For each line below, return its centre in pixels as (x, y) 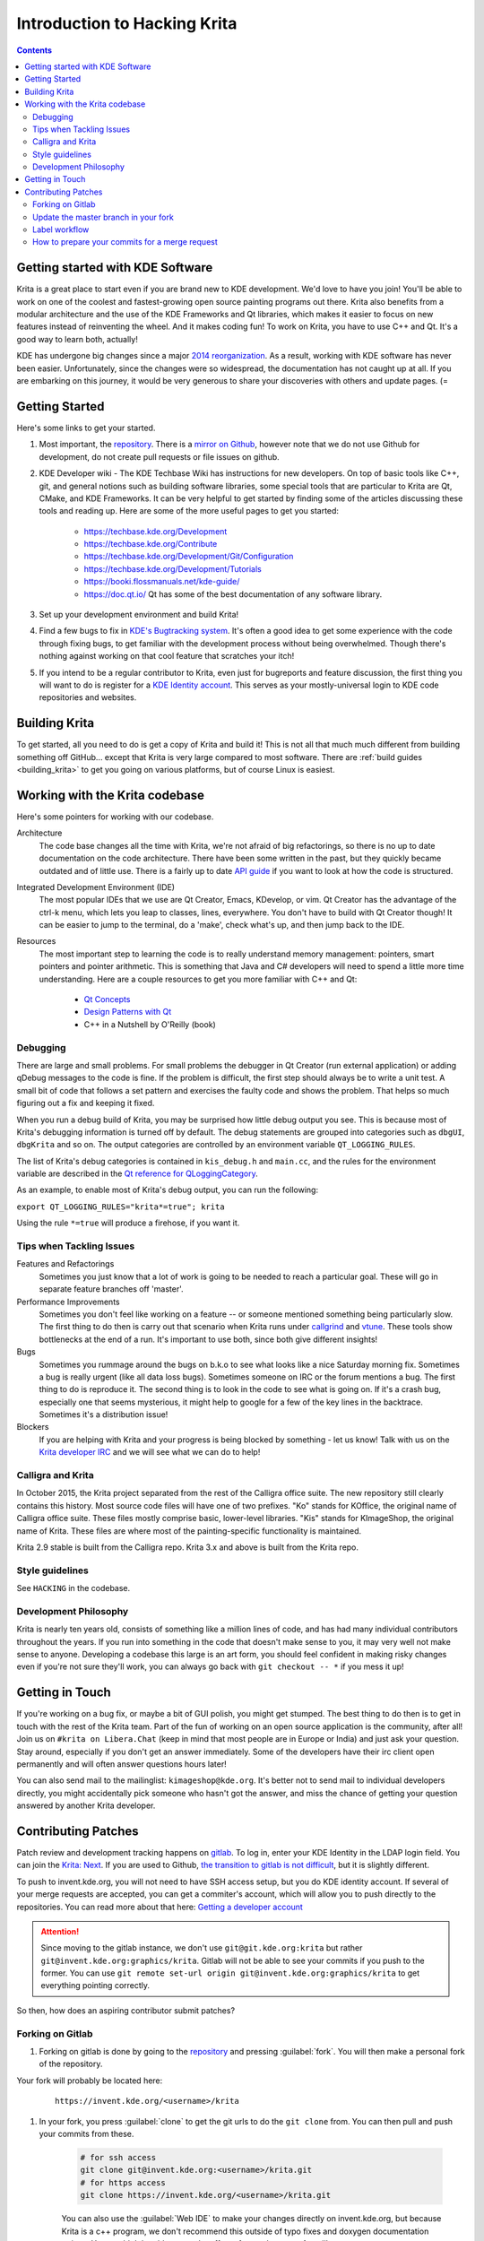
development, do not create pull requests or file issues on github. (159, 456)
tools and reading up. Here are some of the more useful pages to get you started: (189, 511)
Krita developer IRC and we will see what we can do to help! (150, 1452)
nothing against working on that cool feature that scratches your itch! (167, 656)
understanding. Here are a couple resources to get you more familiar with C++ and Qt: (198, 979)
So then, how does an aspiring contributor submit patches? (126, 2010)
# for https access (123, 2182)
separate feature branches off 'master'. (111, 1289)
